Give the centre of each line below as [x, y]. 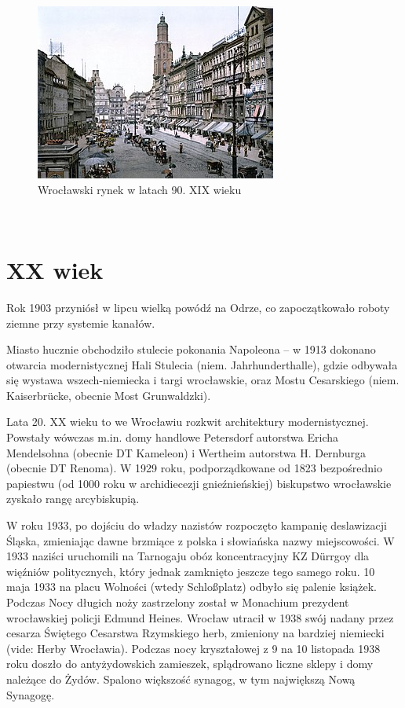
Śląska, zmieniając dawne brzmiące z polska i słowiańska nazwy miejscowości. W [201, 540]
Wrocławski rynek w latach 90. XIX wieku [140, 189]
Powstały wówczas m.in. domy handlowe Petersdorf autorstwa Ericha [172, 437]
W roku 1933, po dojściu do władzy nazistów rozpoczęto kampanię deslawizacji [197, 525]
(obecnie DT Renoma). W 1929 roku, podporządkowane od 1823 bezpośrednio [194, 468]
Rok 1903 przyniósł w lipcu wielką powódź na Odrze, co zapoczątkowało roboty [198, 307]
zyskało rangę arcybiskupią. [73, 499]
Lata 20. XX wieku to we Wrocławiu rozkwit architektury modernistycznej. [188, 422]
